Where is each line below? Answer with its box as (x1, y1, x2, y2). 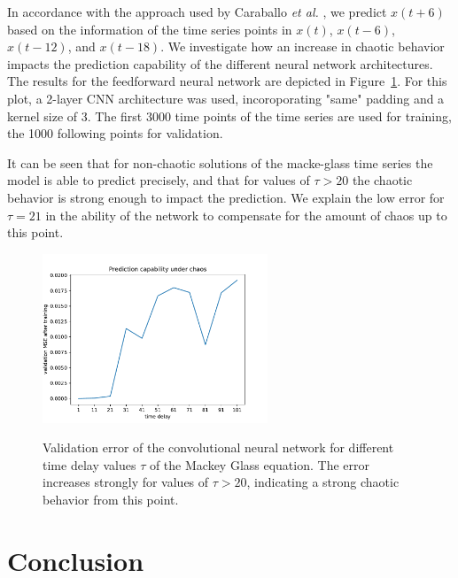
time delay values (43, 455, 136, 474)
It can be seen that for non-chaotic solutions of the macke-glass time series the (7, 153, 433, 172)
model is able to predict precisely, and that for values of (7, 171, 310, 189)
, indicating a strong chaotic (246, 473, 400, 491)
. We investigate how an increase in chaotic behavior (160, 37, 445, 56)
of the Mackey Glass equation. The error (149, 455, 369, 474)
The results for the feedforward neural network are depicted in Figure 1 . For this (7, 72, 447, 90)
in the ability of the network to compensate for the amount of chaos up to (45, 205, 447, 224)
